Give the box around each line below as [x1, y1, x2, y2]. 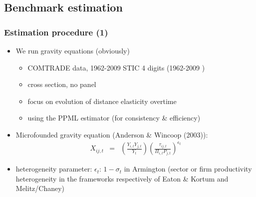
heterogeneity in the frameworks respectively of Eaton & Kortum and [15, 173, 229, 183]
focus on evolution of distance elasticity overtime [27, 95, 177, 106]
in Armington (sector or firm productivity [124, 163, 252, 174]
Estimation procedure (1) [4, 25, 108, 38]
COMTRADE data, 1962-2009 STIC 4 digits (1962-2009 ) [27, 62, 205, 72]
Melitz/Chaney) [15, 183, 65, 193]
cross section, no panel [27, 79, 96, 89]
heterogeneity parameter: [15, 163, 92, 174]
